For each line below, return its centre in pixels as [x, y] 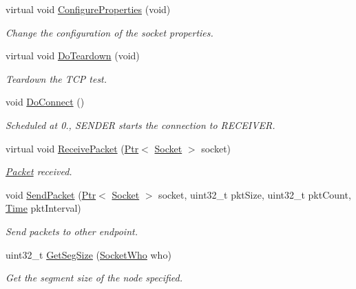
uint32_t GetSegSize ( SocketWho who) [88, 254]
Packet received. [39, 171]
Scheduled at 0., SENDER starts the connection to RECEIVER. [140, 124]
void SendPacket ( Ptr [51, 194]
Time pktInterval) [43, 208]
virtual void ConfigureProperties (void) [88, 9]
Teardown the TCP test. [56, 78]
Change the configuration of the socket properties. [109, 32]
